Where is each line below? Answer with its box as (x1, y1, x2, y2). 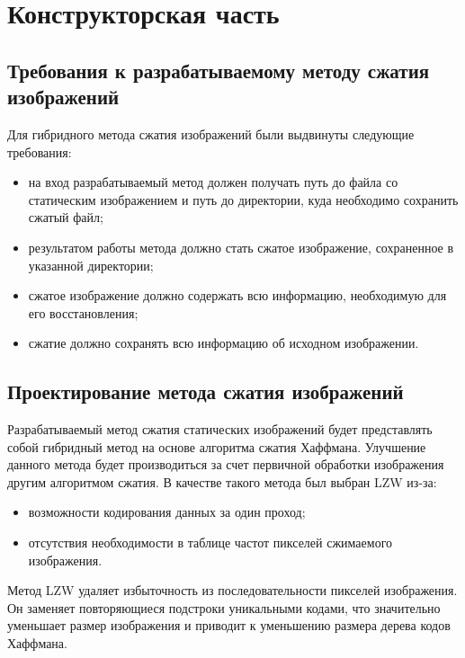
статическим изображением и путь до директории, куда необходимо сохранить (28, 190, 459, 209)
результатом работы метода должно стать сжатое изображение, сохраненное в (28, 237, 454, 256)
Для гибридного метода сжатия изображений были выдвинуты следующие (7, 124, 415, 143)
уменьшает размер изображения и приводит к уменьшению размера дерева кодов (7, 616, 451, 635)
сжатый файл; (28, 208, 103, 227)
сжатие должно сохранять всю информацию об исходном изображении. (28, 333, 419, 352)
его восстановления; (28, 303, 139, 322)
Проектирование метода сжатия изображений (7, 378, 404, 405)
